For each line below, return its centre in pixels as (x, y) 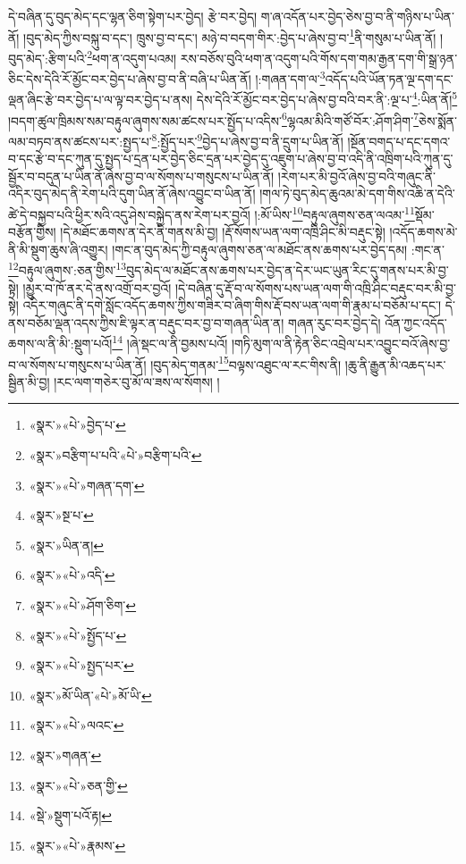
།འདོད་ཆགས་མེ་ (424, 232)
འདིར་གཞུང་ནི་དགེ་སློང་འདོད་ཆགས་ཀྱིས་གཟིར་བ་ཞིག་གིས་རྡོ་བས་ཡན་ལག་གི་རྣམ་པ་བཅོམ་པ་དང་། (232, 305)
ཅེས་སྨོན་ (438, 120)
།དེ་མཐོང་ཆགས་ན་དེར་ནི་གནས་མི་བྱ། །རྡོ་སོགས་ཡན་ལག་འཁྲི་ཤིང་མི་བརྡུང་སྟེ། (223, 232)
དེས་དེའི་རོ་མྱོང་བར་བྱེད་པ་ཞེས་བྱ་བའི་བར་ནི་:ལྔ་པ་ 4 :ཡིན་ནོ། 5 (327, 98)
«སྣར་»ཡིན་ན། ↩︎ (67, 545)
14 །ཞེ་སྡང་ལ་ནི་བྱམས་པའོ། (170, 342)
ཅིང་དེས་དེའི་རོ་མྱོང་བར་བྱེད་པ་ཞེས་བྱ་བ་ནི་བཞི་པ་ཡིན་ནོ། (130, 78)
